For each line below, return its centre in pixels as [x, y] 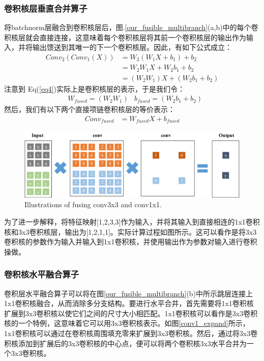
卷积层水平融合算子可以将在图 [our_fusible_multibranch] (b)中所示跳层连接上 [129, 293]
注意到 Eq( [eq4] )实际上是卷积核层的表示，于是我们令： [94, 88]
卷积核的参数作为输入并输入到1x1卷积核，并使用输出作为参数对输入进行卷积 [131, 242]
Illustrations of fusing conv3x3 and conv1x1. [93, 204]
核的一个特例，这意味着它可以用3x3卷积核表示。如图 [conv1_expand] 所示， [127, 323]
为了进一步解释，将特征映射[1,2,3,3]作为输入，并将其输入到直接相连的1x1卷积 [132, 222]
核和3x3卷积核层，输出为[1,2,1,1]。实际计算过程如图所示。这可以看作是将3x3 [130, 231]
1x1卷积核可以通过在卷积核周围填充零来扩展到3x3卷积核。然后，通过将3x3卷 [131, 333]
